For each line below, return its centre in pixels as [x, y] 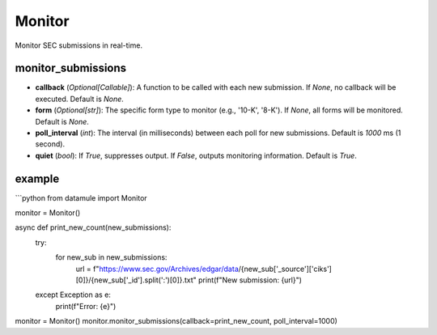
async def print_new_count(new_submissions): [93, 227]
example [37, 178]
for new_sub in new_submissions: [111, 257]
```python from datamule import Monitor [81, 197]
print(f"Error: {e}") [86, 306]
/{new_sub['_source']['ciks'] [285, 269]
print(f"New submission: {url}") [250, 280]
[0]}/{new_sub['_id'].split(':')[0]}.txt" [136, 280]
